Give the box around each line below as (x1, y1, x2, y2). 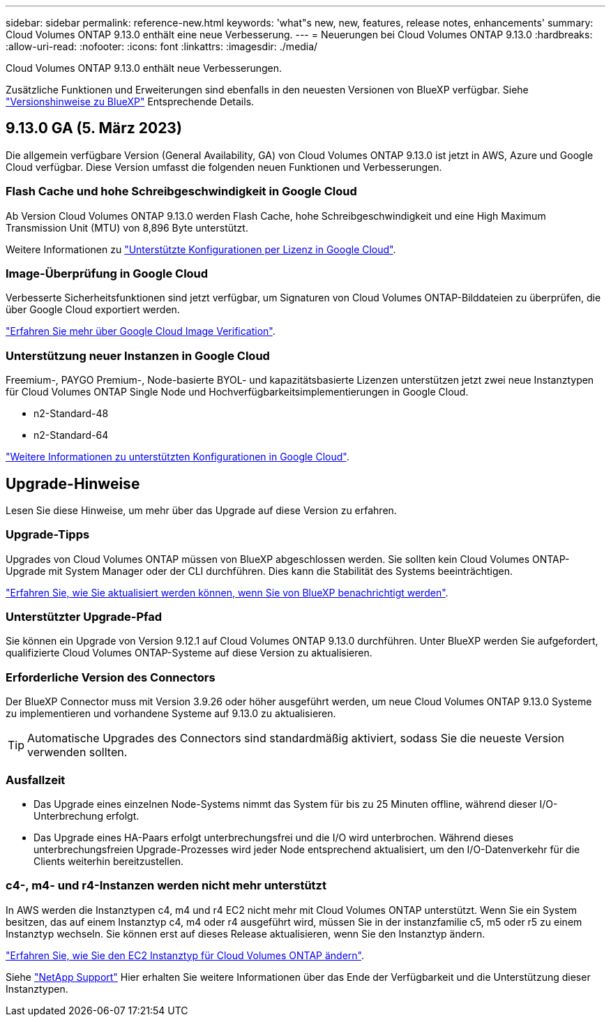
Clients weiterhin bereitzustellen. (33, 855, 184, 867)
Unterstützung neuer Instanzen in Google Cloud (6, 348, 270, 363)
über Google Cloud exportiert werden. (6, 303, 180, 316)
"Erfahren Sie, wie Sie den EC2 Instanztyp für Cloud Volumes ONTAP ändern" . (6, 949, 365, 961)
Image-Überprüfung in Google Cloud (6, 266, 209, 280)
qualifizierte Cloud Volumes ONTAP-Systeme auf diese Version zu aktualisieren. (6, 647, 372, 659)
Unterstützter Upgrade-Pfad (6, 610, 163, 624)
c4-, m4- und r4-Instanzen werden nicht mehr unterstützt (6, 878, 326, 893)
